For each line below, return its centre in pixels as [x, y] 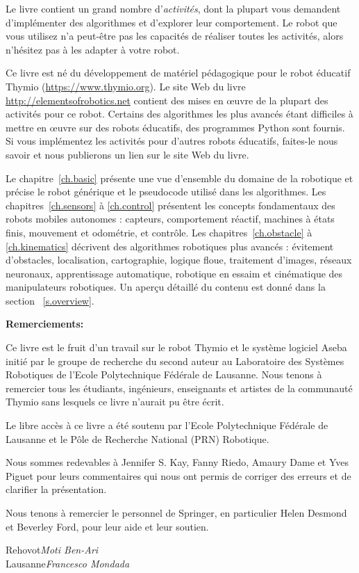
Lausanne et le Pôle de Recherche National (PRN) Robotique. [137, 438]
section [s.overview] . [50, 300]
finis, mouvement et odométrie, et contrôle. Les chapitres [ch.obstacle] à [159, 232]
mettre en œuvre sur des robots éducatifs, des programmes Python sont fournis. [175, 127]
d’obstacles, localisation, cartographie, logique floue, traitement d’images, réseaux [179, 260]
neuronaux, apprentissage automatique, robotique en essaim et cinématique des [174, 273]
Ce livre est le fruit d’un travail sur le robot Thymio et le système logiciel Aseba [176, 347]
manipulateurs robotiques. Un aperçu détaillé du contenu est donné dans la [166, 287]
